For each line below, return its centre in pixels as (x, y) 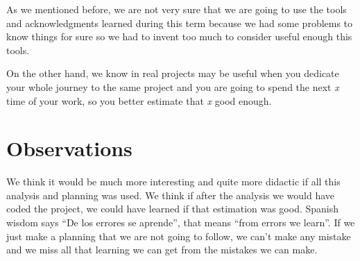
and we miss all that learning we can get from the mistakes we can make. (162, 250)
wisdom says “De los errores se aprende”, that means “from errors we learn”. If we (181, 222)
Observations (69, 148)
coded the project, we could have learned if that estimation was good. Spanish (173, 209)
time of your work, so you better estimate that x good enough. (139, 100)
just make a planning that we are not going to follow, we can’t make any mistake (179, 236)
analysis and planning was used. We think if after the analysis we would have (171, 195)
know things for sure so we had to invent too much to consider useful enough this (179, 36)
